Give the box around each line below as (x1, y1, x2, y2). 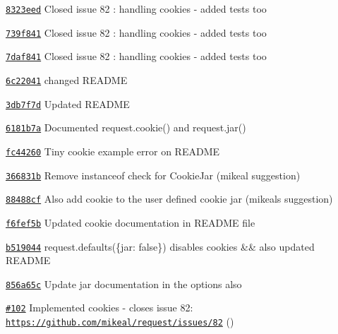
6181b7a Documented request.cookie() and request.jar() (6, 120, 246, 135)
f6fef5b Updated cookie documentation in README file (6, 215, 255, 229)
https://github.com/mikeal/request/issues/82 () (6, 314, 234, 329)
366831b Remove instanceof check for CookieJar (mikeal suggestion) (6, 167, 301, 182)
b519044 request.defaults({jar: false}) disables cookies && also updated (6, 239, 315, 254)
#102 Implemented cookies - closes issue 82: (6, 300, 193, 315)
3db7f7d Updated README (6, 96, 130, 111)
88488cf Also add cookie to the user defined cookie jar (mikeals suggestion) (6, 191, 333, 206)
